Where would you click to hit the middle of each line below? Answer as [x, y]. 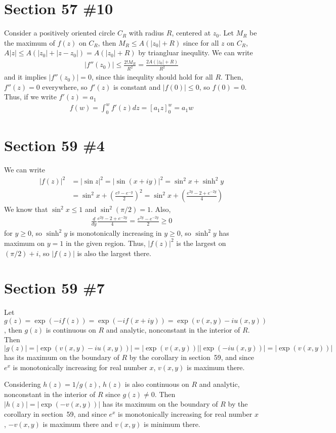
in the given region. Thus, [106, 243]
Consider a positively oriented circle [60, 33]
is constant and [137, 86]
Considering [23, 384]
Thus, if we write [30, 97]
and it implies [26, 77]
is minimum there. [172, 424]
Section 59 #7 [54, 288]
